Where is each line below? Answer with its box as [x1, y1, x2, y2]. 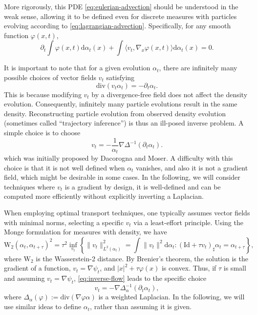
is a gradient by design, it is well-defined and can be [64, 181, 221, 191]
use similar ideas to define [4, 301, 82, 312]
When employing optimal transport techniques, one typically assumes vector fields [4, 208, 250, 218]
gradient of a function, [4, 263, 71, 273]
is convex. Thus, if [161, 263, 216, 273]
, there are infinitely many [159, 63, 237, 73]
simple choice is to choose [4, 127, 81, 137]
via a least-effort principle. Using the [133, 217, 243, 227]
